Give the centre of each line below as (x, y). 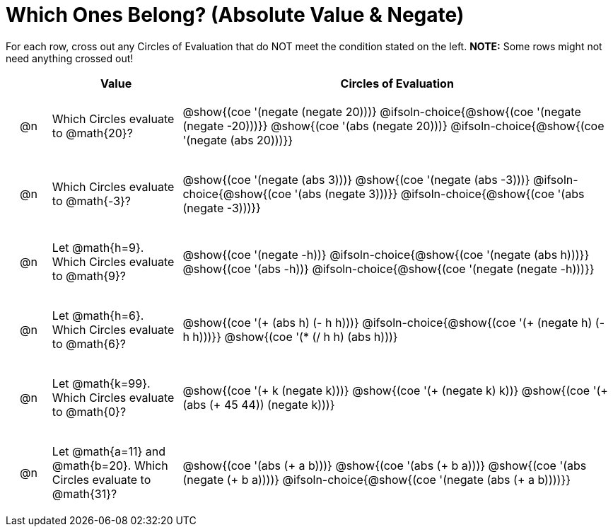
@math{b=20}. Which (110, 465)
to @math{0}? (89, 411)
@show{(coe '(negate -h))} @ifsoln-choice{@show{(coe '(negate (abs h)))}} (386, 254)
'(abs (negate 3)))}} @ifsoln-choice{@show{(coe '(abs (439, 193)
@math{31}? (84, 493)
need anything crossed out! (70, 58)
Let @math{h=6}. (98, 315)
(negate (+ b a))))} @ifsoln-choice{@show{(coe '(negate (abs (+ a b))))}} (377, 479)
